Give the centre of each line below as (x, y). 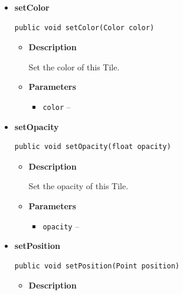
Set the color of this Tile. (74, 67)
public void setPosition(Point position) (97, 266)
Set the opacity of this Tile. (79, 186)
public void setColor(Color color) (84, 27)
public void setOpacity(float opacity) (93, 147)
